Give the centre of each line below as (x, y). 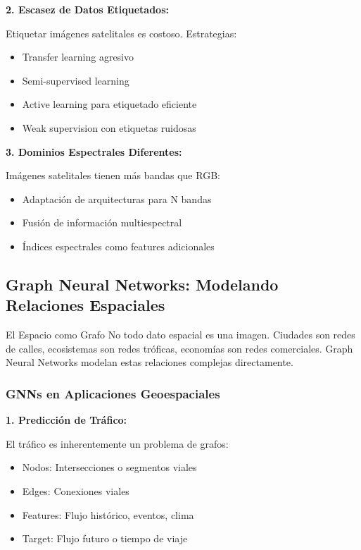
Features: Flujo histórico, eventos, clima (108, 514)
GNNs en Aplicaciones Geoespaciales (113, 393)
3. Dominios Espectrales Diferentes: (94, 151)
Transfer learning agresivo (78, 57)
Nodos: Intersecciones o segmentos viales (109, 467)
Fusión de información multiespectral (102, 222)
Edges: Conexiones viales (76, 490)
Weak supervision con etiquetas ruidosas (109, 127)
